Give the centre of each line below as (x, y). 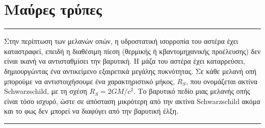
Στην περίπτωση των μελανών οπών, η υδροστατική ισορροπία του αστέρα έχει (121, 41)
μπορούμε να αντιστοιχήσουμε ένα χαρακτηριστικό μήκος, (89, 81)
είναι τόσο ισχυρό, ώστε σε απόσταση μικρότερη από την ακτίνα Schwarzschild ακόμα (132, 101)
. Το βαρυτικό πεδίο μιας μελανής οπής (192, 91)
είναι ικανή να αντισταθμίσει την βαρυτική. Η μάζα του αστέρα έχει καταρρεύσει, (125, 61)
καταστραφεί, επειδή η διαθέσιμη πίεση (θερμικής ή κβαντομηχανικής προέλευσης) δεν (132, 51)
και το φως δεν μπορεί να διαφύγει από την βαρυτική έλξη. (91, 111)
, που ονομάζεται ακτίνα (221, 81)
